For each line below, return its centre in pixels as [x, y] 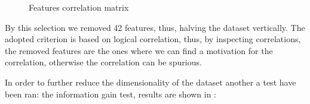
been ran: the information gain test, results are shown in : [111, 94]
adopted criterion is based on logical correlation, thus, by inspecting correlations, [153, 39]
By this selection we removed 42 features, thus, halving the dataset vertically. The [155, 27]
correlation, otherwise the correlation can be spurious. [103, 62]
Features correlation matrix [79, 7]
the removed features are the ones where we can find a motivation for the [139, 50]
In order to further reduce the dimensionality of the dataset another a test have [151, 82]
